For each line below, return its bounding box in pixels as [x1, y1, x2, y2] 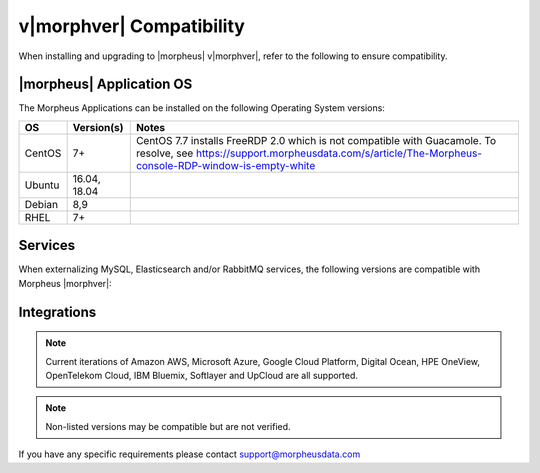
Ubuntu [24, 178, 60, 192]
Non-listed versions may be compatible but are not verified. [45, 420, 291, 432]
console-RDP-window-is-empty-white [135, 158, 316, 172]
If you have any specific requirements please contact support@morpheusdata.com [18, 448, 361, 460]
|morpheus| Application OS [18, 76, 193, 93]
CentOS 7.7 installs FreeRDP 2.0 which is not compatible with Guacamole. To [135, 133, 497, 147]
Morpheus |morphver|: [18, 277, 112, 289]
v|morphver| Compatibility [18, 15, 245, 37]
